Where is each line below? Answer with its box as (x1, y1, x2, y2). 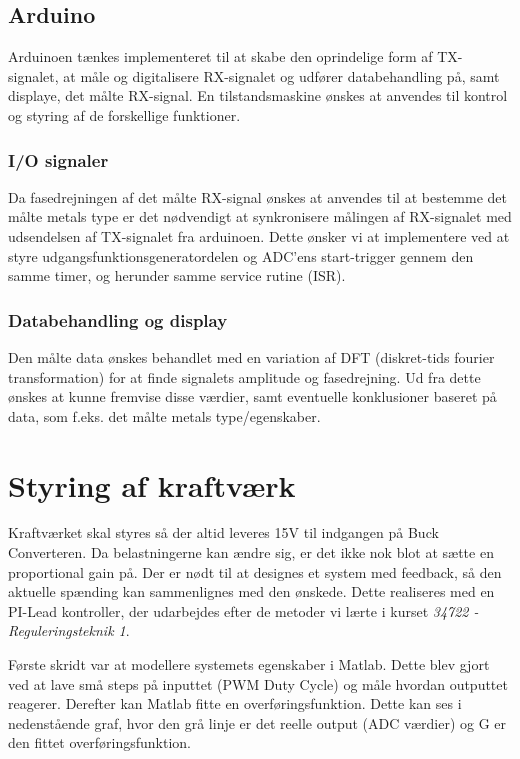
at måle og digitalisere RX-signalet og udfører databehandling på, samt (63, 65, 500, 86)
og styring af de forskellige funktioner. (8, 104, 241, 125)
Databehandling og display (8, 307, 228, 332)
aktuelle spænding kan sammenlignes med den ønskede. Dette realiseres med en (8, 581, 495, 602)
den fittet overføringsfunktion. (8, 732, 191, 753)
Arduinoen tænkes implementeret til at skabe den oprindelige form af (8, 46, 433, 67)
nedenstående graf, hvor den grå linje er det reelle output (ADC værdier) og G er (8, 712, 507, 733)
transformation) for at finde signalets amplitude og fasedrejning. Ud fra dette (8, 366, 481, 387)
